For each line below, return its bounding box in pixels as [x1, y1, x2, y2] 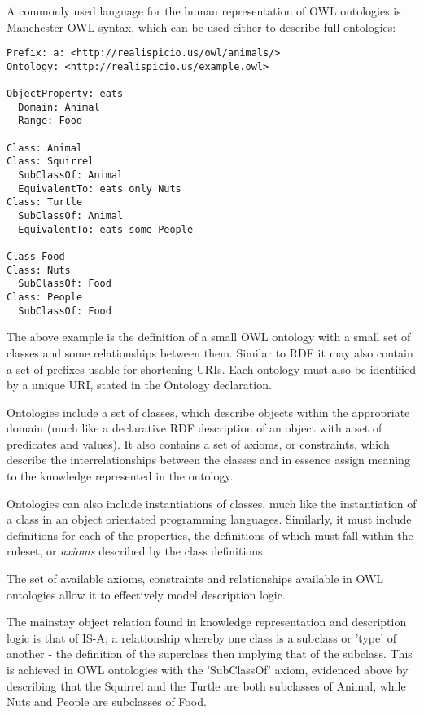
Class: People [7, 292, 83, 303]
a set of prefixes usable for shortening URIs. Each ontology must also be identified [7, 360, 417, 377]
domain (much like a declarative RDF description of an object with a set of [7, 419, 382, 436]
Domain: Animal [18, 101, 100, 113]
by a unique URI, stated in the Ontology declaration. [7, 376, 272, 393]
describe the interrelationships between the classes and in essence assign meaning [7, 451, 410, 468]
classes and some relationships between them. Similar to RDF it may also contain [7, 344, 413, 361]
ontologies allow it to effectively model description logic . [7, 586, 286, 603]
